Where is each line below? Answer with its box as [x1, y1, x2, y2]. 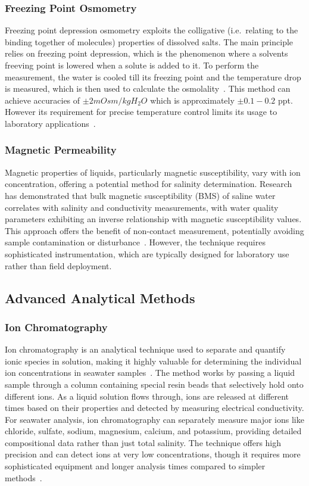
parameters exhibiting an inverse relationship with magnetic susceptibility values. [5, 213, 302, 225]
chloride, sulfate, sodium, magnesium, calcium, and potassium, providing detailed [5, 425, 302, 437]
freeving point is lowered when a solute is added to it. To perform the [5, 59, 259, 71]
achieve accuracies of [5, 94, 80, 106]
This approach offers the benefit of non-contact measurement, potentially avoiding [5, 224, 304, 236]
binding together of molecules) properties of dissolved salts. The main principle [5, 35, 294, 48]
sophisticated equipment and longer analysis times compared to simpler [5, 460, 266, 472]
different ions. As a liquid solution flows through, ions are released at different [5, 390, 289, 402]
